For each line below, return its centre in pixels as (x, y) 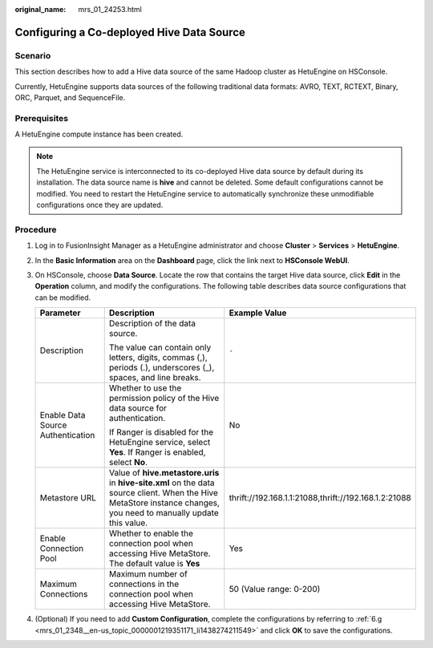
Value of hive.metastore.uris (164, 473)
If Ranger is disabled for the (161, 432)
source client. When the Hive (163, 493)
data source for (138, 408)
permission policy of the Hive (164, 399)
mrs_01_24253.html (110, 9)
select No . (128, 463)
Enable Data (63, 415)
